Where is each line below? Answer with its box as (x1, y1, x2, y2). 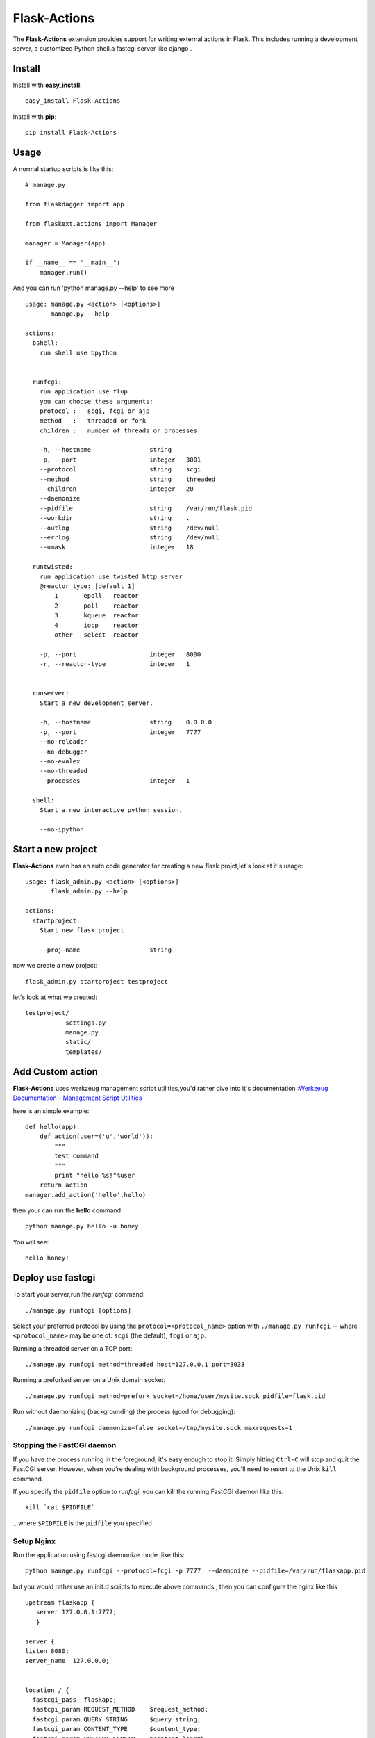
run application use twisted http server (39, 572, 183, 580)
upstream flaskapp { (25, 1599, 95, 1607)
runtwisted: (32, 563, 73, 571)
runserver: (32, 689, 69, 697)
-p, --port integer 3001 (39, 455, 201, 464)
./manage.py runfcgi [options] (25, 1306, 132, 1314)
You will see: (12, 1237, 49, 1246)
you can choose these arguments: (39, 397, 154, 405)
